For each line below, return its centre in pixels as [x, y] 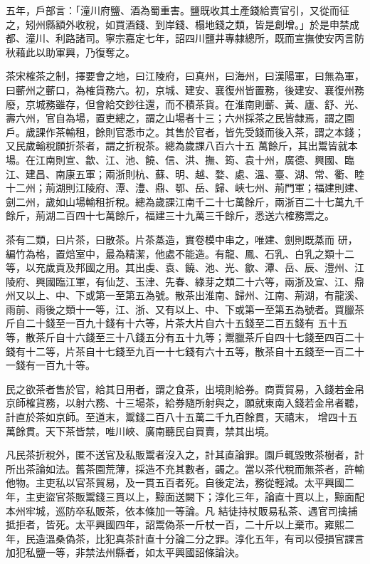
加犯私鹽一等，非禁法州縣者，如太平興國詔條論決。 [125, 552]
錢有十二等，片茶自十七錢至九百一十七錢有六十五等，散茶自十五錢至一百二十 [185, 351]
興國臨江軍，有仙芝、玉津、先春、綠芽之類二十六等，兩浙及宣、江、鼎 [200, 281]
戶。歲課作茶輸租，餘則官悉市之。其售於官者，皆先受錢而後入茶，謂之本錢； [185, 131]
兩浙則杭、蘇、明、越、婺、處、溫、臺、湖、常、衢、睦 [234, 173]
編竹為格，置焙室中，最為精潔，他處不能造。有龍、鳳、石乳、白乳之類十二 [180, 253]
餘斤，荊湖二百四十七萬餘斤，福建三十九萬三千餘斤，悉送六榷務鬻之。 [170, 215]
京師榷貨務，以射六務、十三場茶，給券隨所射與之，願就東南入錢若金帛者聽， [185, 403]
